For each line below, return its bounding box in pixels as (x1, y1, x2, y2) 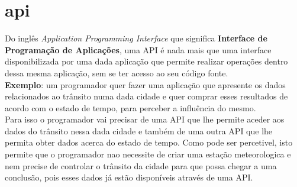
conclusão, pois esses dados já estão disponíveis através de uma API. (5, 171, 253, 183)
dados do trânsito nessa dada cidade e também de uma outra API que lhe (5, 124, 273, 137)
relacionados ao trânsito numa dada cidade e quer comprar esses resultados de (5, 90, 288, 102)
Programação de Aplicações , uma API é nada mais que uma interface (5, 43, 272, 56)
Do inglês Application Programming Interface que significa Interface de (5, 32, 267, 44)
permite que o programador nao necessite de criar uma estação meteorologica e (5, 148, 291, 160)
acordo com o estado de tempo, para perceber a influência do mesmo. (5, 101, 256, 114)
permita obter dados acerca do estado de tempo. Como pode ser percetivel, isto (5, 136, 293, 149)
